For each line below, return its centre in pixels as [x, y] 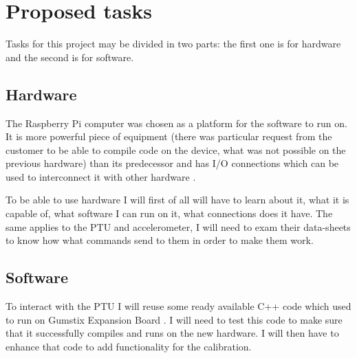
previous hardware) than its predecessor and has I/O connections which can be [172, 163]
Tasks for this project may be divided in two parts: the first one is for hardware [173, 44]
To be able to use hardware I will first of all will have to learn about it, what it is [177, 200]
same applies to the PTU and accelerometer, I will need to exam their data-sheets [178, 226]
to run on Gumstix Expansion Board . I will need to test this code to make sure [174, 319]
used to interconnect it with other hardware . [101, 176]
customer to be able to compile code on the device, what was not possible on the [176, 149]
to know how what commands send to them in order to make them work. [160, 240]
